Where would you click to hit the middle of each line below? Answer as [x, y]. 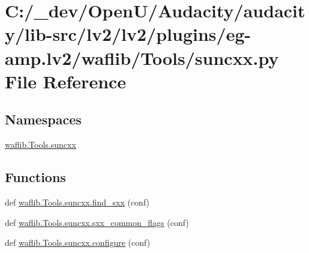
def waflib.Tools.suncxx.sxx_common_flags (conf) [97, 222]
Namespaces [43, 119]
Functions [35, 177]
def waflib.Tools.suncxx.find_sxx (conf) [77, 202]
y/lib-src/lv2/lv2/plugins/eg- [128, 34]
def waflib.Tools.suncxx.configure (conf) [78, 242]
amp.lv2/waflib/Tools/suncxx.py [142, 57]
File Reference [66, 81]
